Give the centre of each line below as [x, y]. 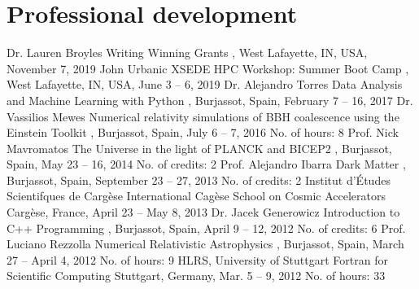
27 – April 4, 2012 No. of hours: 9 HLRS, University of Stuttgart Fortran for [197, 259]
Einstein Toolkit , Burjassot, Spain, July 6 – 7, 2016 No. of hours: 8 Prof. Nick [203, 132]
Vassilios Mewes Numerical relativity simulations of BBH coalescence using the [203, 116]
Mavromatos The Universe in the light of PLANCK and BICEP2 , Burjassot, [199, 148]
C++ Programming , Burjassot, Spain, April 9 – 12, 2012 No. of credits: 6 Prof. [206, 228]
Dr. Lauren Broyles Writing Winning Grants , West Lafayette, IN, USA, [187, 53]
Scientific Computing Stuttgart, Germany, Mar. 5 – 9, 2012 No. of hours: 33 [196, 276]
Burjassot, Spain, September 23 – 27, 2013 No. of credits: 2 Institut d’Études [199, 180]
